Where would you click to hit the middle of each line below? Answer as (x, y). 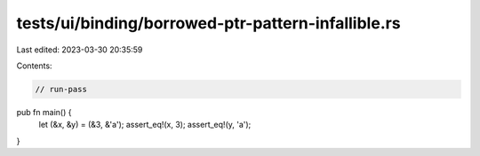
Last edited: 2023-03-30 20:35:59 (80, 50)
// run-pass (61, 89)
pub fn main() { (44, 112)
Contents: (34, 66)
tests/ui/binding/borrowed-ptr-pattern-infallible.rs (208, 23)
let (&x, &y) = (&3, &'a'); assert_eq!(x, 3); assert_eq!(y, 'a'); (145, 125)
